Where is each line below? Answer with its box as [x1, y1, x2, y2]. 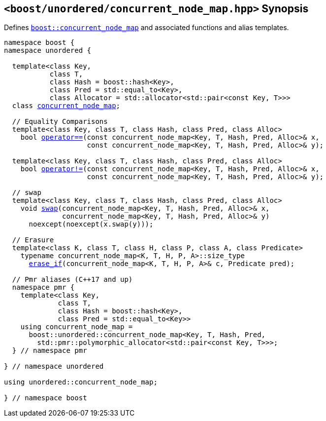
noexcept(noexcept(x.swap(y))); [29, 220, 154, 229]
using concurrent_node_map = [20, 323, 133, 331]
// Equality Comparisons [12, 117, 108, 126]
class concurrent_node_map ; [12, 102, 121, 110]
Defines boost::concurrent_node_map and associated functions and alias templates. [4, 23, 289, 32]
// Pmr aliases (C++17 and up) [12, 275, 133, 284]
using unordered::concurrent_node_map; [4, 378, 158, 386]
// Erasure [12, 236, 54, 244]
